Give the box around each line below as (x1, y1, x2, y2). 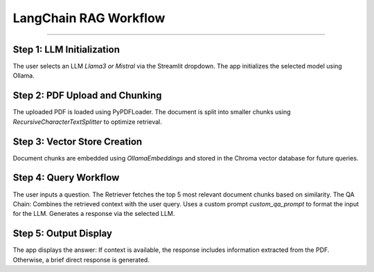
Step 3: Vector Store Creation (12, 136, 143, 147)
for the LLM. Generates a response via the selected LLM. (12, 210, 175, 218)
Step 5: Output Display (12, 228, 112, 239)
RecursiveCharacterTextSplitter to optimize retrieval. (12, 118, 163, 126)
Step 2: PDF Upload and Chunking (12, 90, 162, 102)
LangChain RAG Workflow (12, 10, 166, 26)
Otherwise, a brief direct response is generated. (12, 255, 150, 264)
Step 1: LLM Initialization (12, 44, 121, 55)
